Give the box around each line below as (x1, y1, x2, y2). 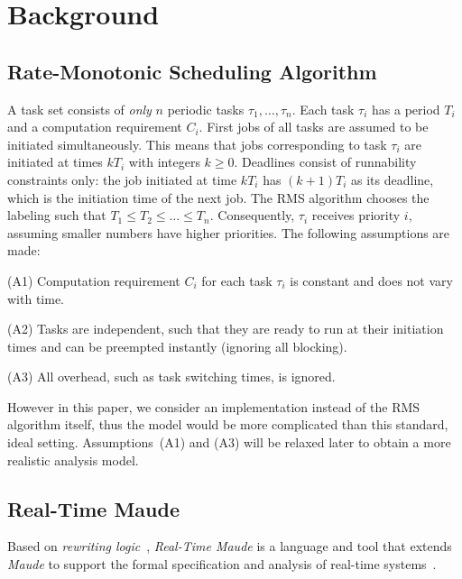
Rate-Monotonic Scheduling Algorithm (7, 57, 377, 85)
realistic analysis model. (7, 450, 139, 469)
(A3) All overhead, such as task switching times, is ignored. (7, 367, 336, 386)
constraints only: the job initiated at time (7, 170, 237, 188)
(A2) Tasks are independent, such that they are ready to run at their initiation (7, 319, 444, 338)
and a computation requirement (7, 117, 182, 136)
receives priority (311, 206, 401, 225)
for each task (201, 271, 273, 289)
